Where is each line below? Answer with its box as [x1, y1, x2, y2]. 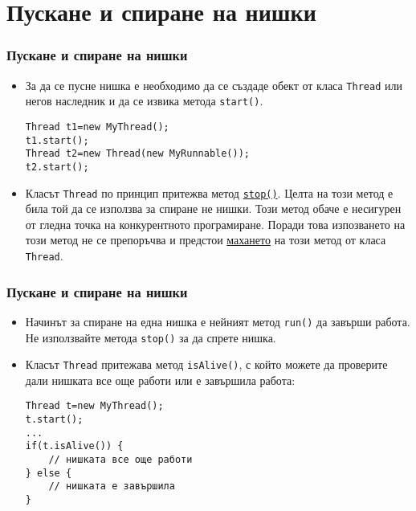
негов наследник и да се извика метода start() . [25, 92, 263, 109]
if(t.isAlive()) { [25, 440, 124, 452]
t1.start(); [25, 134, 89, 146]
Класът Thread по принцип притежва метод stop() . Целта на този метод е [25, 184, 394, 201]
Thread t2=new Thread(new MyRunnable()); [25, 148, 250, 160]
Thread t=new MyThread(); [25, 400, 164, 412]
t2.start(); [25, 161, 89, 173]
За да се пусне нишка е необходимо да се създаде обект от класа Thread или [25, 76, 402, 93]
